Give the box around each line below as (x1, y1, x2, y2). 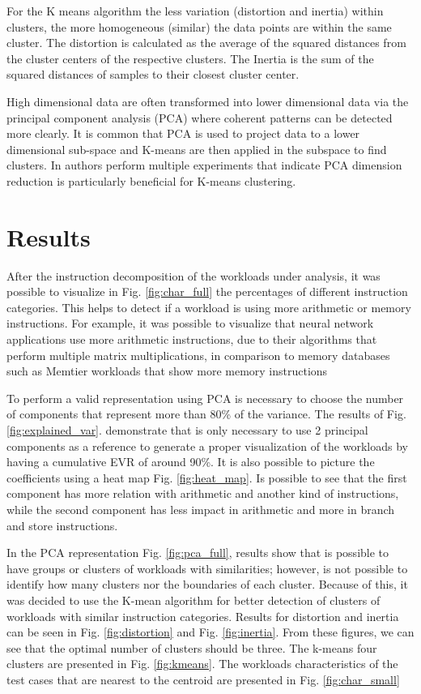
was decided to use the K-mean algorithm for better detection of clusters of (6, 591, 381, 608)
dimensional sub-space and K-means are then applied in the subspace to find (6, 140, 387, 157)
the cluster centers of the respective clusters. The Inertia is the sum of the (6, 49, 374, 66)
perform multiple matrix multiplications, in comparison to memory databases (6, 346, 390, 363)
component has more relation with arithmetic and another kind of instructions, (6, 485, 399, 502)
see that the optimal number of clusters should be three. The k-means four (6, 639, 377, 656)
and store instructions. (6, 516, 118, 533)
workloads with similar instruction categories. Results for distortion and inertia (6, 607, 399, 624)
